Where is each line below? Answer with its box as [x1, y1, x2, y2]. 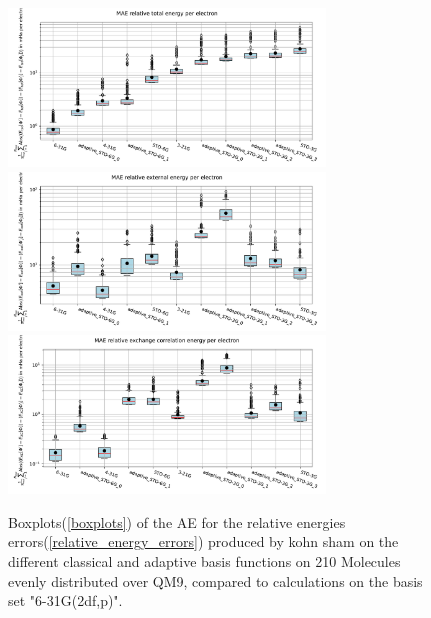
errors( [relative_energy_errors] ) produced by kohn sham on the [8, 531, 399, 552]
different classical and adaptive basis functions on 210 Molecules [8, 550, 401, 571]
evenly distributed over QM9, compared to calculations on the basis [8, 570, 423, 591]
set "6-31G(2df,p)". [8, 590, 123, 611]
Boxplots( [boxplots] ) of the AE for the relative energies [8, 511, 346, 532]
